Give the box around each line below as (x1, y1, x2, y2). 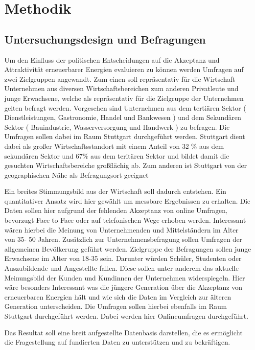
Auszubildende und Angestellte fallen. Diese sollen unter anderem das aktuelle (4, 263, 239, 273)
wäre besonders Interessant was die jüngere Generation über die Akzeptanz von (4, 282, 243, 292)
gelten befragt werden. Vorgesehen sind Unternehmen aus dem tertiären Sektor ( (4, 102, 246, 113)
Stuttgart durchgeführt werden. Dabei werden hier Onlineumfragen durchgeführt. (4, 311, 249, 321)
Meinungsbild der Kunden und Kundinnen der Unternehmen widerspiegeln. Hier (4, 272, 245, 282)
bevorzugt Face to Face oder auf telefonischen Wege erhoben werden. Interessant (4, 215, 246, 225)
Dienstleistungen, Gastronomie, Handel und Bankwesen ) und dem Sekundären (4, 112, 241, 122)
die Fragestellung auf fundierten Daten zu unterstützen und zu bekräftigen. (4, 337, 230, 347)
